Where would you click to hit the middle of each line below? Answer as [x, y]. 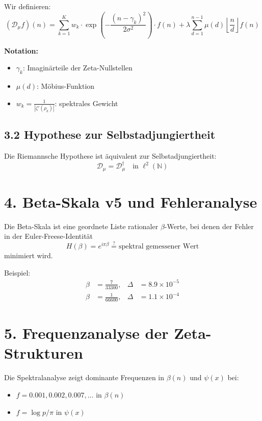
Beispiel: [17, 272]
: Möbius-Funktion [66, 85]
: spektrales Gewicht [86, 103]
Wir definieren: [28, 6]
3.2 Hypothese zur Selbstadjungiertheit [110, 134]
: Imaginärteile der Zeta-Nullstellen [77, 68]
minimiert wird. [29, 255]
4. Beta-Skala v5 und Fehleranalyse [131, 201]
